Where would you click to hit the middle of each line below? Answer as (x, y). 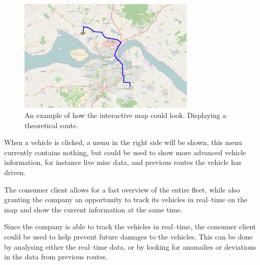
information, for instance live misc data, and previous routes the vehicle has (123, 162)
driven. (15, 172)
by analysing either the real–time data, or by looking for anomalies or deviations (130, 246)
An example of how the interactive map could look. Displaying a (125, 115)
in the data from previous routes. (56, 257)
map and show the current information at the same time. (93, 209)
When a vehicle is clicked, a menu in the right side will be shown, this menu (123, 142)
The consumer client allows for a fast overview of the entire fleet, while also (122, 189)
